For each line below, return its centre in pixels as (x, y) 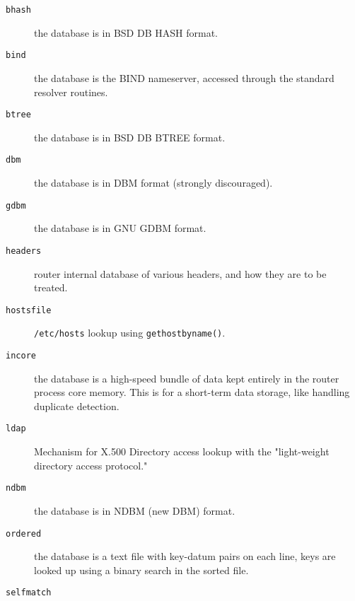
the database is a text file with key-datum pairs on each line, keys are (185, 556)
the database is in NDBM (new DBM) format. (135, 510)
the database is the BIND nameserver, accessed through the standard (184, 77)
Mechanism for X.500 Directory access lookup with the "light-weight (182, 451)
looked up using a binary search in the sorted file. (141, 570)
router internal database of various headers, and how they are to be (180, 273)
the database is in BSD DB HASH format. (126, 32)
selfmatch (29, 593)
